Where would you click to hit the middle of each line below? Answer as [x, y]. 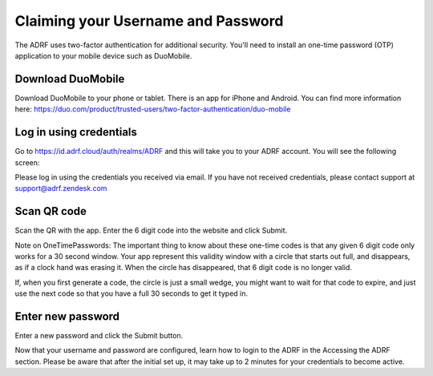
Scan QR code [51, 211]
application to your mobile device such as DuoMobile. [103, 55]
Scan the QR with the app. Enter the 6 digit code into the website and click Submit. [151, 230]
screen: [27, 162]
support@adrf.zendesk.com [61, 188]
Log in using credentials [76, 132]
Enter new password [67, 316]
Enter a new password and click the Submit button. [99, 336]
